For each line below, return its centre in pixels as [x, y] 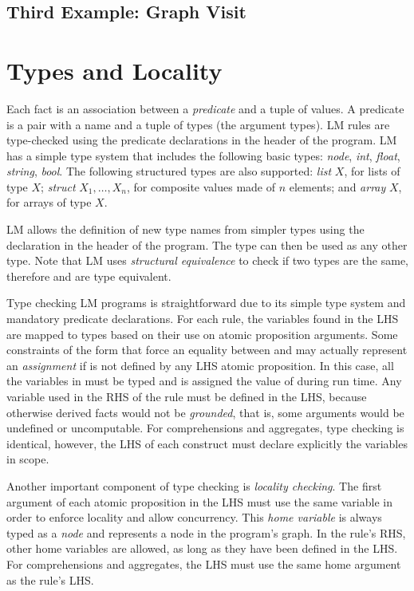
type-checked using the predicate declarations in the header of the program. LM [202, 140]
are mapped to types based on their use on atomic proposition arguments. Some [202, 334]
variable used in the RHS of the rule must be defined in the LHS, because [187, 396]
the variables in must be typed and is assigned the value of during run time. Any [204, 381]
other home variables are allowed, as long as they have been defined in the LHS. [202, 548]
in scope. [28, 459]
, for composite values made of [201, 186]
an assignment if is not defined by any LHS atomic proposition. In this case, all [200, 365]
